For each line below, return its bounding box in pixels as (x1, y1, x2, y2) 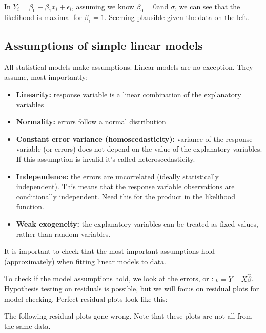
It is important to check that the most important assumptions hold (4, 246, 215, 256)
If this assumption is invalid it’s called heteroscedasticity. (16, 153, 195, 164)
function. (16, 201, 44, 212)
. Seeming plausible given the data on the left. (104, 11, 249, 22)
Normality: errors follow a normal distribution (16, 116, 166, 127)
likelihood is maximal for (4, 11, 82, 22)
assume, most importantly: (4, 71, 88, 82)
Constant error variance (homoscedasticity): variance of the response (16, 133, 253, 144)
